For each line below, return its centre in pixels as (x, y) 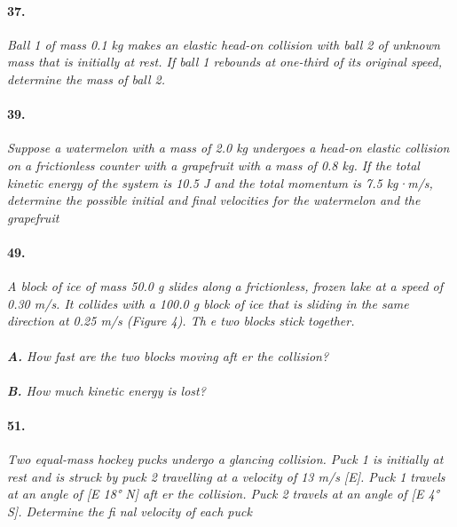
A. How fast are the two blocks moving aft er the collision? (168, 355)
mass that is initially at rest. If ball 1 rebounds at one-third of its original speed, (225, 62)
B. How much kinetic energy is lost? (106, 390)
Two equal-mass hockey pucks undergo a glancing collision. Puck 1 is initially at (225, 459)
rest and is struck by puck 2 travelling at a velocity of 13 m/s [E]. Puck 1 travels (226, 476)
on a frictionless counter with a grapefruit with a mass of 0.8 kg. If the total (213, 165)
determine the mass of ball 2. (87, 79)
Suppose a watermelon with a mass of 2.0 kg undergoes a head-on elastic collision (228, 148)
